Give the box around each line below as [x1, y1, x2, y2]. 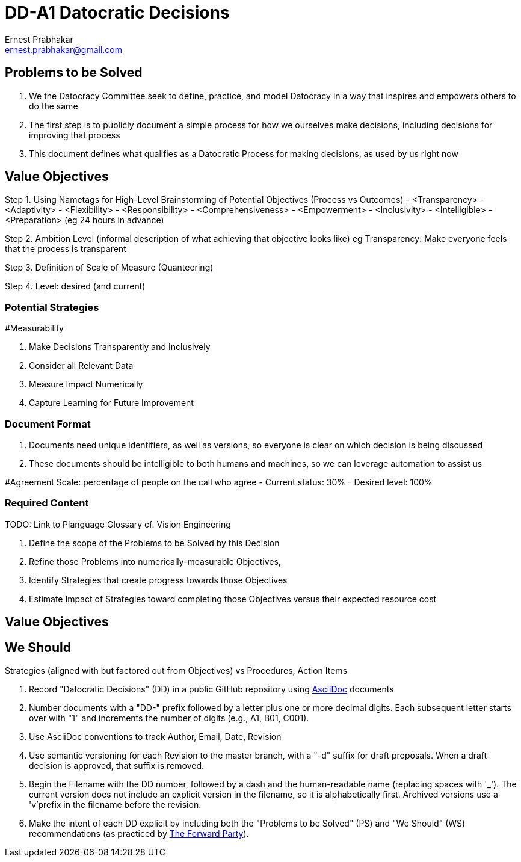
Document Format [5, 417, 91, 430]
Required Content [5, 497, 89, 510]
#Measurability [5, 323, 64, 334]
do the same [29, 100, 78, 111]
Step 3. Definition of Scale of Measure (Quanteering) [5, 262, 214, 273]
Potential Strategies [5, 301, 99, 313]
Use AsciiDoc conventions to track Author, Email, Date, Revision [29, 731, 282, 742]
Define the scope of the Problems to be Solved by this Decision [29, 537, 280, 548]
